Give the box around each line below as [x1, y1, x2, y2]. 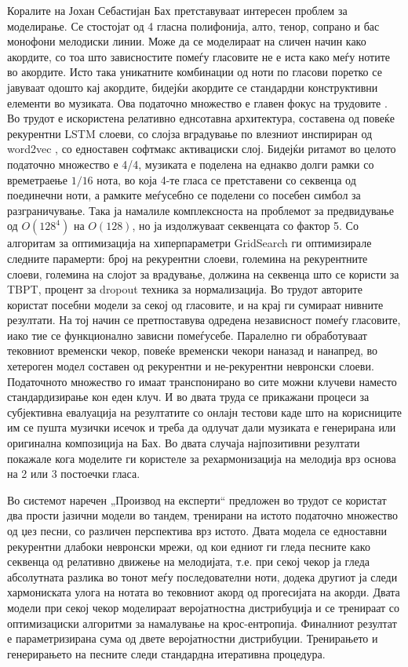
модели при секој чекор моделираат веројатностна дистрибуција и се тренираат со [7, 599, 399, 615]
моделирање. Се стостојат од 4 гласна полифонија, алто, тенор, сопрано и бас [7, 17, 380, 34]
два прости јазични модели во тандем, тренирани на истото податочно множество [7, 507, 398, 523]
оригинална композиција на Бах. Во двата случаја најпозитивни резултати [7, 435, 360, 451]
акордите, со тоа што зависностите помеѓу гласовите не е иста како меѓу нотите [7, 48, 391, 64]
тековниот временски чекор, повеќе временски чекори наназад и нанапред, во [7, 342, 378, 359]
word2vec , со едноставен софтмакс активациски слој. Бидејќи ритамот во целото [7, 140, 396, 157]
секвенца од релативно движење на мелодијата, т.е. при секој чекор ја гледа [7, 553, 370, 570]
